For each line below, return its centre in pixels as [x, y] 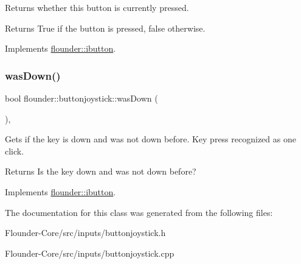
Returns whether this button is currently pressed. [97, 7]
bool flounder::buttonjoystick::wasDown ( [81, 98]
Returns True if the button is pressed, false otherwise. [105, 28]
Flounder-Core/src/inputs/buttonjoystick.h [85, 233]
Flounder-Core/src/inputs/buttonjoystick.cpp [90, 253]
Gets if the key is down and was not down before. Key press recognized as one [150, 139]
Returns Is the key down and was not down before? [101, 171]
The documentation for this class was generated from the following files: [139, 212]
